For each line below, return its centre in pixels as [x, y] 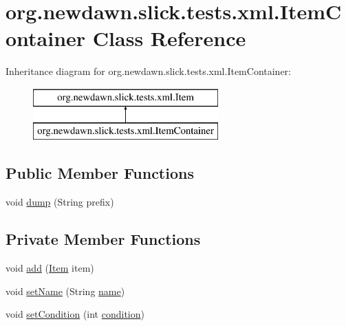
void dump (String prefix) [60, 202]
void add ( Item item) [50, 268]
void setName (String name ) [65, 291]
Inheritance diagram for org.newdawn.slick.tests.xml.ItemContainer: [149, 71]
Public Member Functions [100, 173]
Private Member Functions [103, 239]
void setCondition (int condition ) [75, 314]
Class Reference [169, 38]
